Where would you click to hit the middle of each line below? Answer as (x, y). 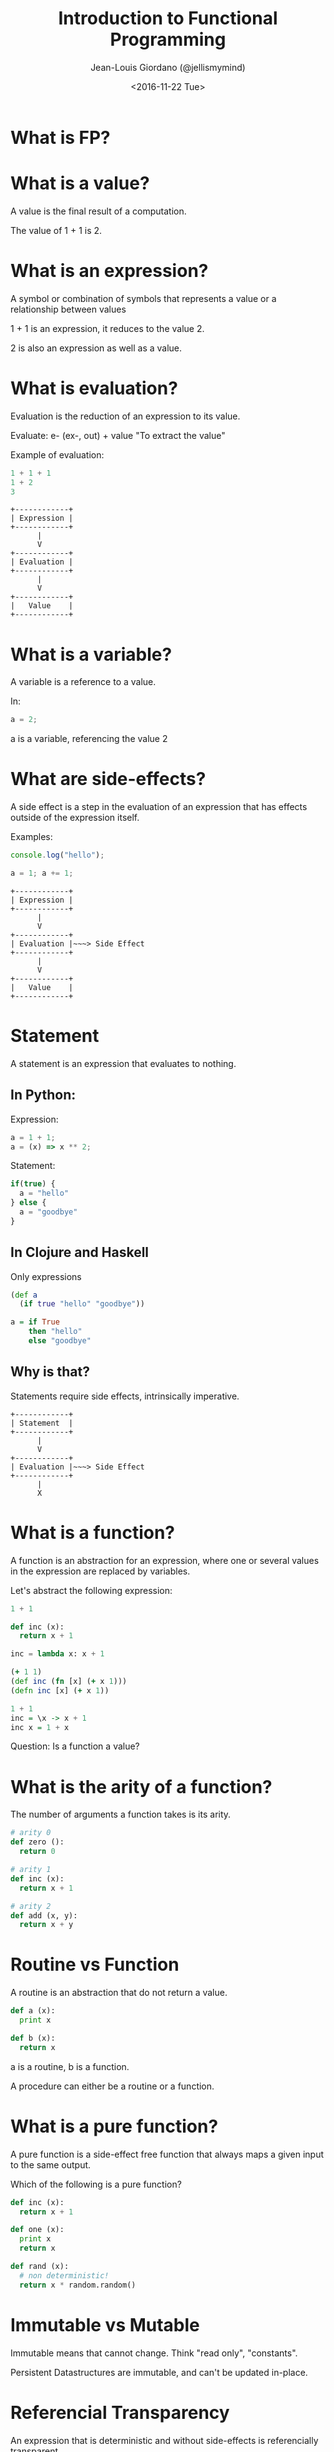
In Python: (43, 1095)
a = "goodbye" (48, 1212)
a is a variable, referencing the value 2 (89, 739)
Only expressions (46, 1276)
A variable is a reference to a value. (83, 682)
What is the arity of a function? (141, 1786)
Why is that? (50, 1372)
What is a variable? (91, 654)
